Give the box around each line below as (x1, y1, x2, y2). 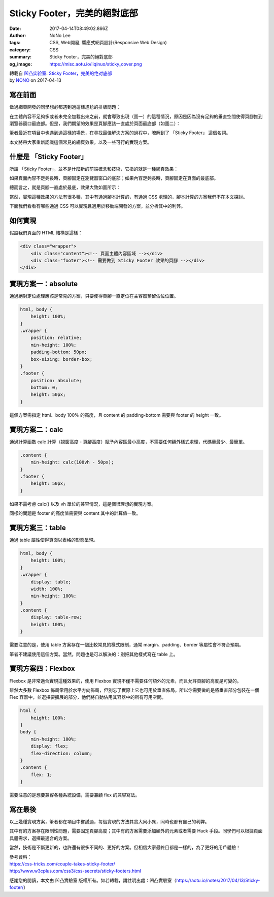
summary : (9, 54, 32, 60)
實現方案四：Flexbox (9, 664, 76, 673)
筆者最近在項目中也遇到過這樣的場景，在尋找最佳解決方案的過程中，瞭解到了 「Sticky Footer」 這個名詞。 (9, 130, 231, 136)
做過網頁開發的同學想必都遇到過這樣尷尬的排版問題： (9, 104, 121, 110)
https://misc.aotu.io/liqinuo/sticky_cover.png (49, 61, 142, 67)
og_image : (9, 61, 32, 67)
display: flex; (30, 744, 68, 749)
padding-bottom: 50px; (30, 349, 87, 355)
